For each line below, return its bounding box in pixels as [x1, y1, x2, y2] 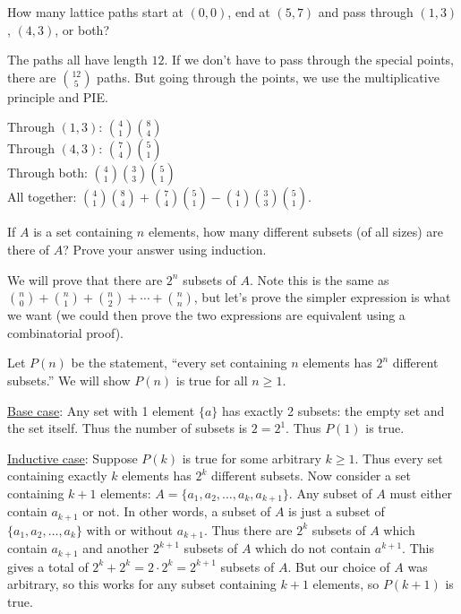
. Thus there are [204, 520, 293, 539]
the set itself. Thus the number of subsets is [7, 419, 248, 437]
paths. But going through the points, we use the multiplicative [97, 67, 440, 86]
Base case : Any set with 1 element [7, 401, 195, 419]
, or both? [55, 20, 109, 39]
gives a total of [7, 557, 89, 575]
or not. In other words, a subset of [82, 502, 271, 521]
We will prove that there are [7, 270, 163, 289]
